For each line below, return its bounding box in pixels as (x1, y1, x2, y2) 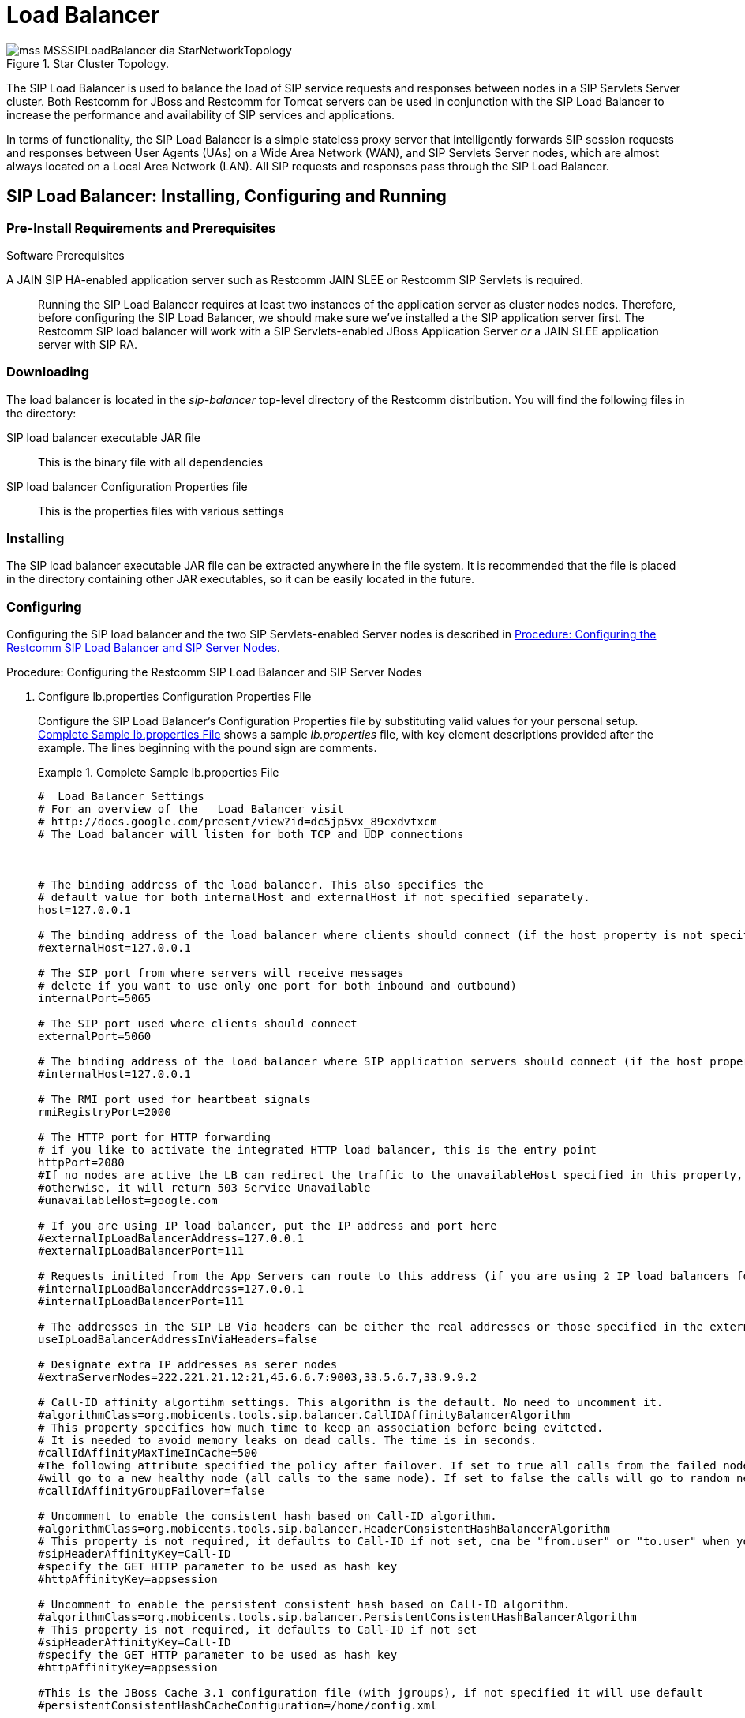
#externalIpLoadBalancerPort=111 (38, 1245, 245, 1258)
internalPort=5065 (38, 992, 152, 1005)
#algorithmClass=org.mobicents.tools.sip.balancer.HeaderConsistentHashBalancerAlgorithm (38, 1522, 610, 1536)
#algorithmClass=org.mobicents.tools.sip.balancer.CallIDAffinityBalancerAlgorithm (38, 1409, 571, 1422)
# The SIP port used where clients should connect (38, 1017, 358, 1031)
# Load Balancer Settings (38, 790, 204, 803)
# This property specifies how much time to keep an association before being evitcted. (38, 1421, 604, 1435)
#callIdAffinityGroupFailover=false (38, 1484, 264, 1498)
